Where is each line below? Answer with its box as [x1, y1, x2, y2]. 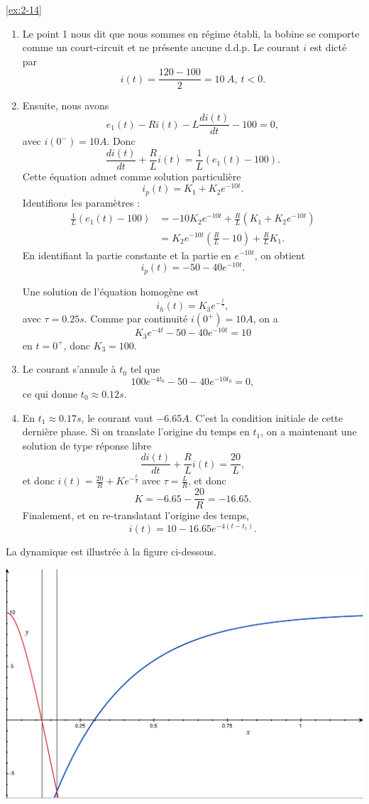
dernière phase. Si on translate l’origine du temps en [22, 424, 250, 439]
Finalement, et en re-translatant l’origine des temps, [22, 508, 249, 523]
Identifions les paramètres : [22, 195, 140, 210]
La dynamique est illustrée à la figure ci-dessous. [6, 543, 216, 558]
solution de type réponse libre [22, 438, 152, 452]
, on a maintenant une [260, 424, 357, 439]
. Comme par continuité [84, 311, 188, 326]
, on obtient [254, 247, 305, 262]
